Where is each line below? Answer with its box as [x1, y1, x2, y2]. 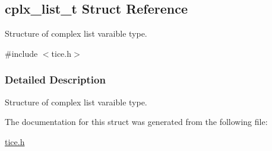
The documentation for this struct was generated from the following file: [5, 115, 268, 128]
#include [5, 47, 38, 59]
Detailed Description [5, 72, 106, 87]
